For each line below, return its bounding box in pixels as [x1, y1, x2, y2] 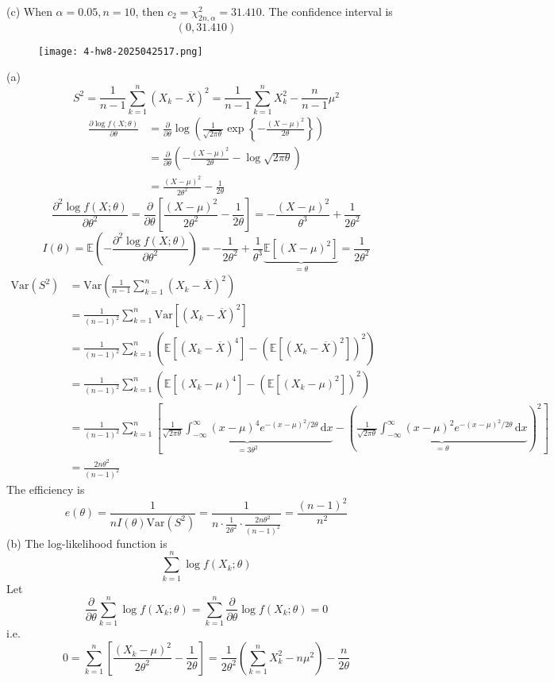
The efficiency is [6, 480, 85, 497]
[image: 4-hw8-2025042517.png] [38, 45, 203, 57]
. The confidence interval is [261, 3, 393, 19]
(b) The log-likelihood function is [6, 534, 167, 551]
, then [135, 3, 164, 19]
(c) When [6, 3, 52, 19]
